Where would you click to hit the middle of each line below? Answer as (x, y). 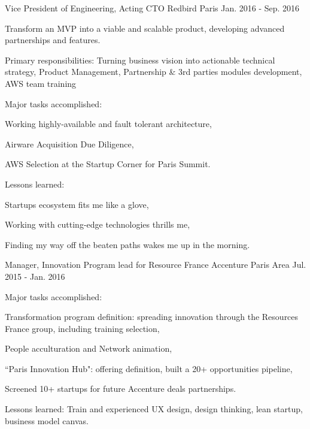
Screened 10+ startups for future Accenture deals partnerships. (121, 389)
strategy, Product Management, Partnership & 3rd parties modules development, (154, 72)
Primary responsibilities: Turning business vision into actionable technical (140, 60)
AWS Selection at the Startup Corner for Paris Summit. (108, 164)
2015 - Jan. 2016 (35, 276)
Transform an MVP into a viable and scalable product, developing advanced (145, 28)
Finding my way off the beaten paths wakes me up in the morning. (127, 244)
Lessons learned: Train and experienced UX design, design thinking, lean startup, (154, 409)
